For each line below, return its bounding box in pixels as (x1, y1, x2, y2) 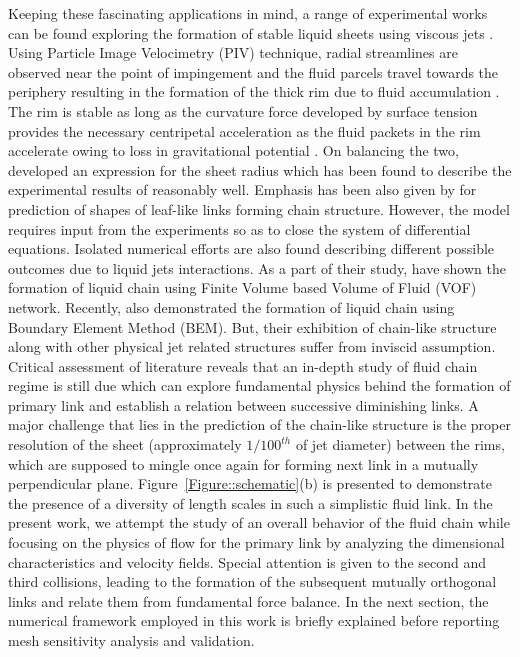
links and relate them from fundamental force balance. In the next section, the (8, 590, 489, 611)
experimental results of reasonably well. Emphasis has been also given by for (8, 179, 477, 200)
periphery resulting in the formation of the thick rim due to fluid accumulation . (8, 81, 500, 102)
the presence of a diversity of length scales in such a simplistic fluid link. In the (8, 492, 493, 513)
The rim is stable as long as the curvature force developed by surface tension (8, 100, 478, 121)
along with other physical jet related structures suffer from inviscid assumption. (8, 336, 496, 357)
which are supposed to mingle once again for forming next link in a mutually (8, 453, 479, 474)
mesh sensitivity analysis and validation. (8, 630, 255, 650)
